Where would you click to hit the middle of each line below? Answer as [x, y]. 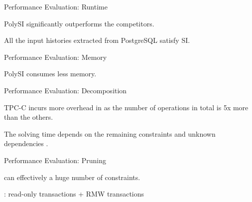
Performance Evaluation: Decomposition [65, 90]
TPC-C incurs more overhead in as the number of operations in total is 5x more [126, 107]
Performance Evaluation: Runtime [56, 6]
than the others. [29, 117]
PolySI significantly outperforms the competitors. [79, 23]
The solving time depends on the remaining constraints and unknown [110, 133]
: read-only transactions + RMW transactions [74, 194]
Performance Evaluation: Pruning [55, 160]
